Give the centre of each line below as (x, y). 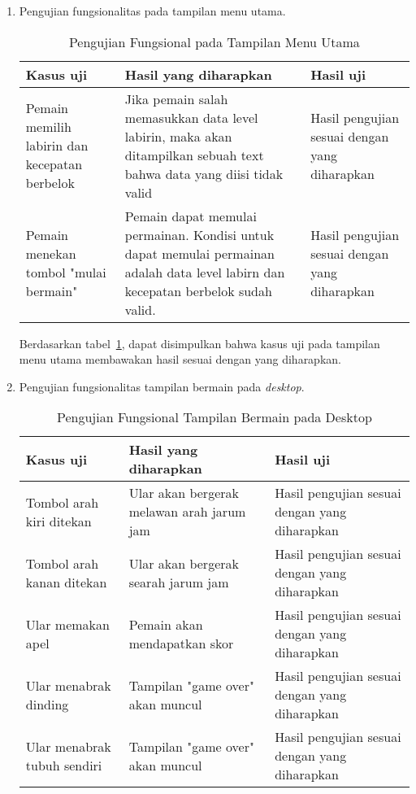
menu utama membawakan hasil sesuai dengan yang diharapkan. (180, 359)
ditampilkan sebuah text (194, 155)
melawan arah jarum (187, 512)
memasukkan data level (191, 117)
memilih (48, 127)
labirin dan (57, 146)
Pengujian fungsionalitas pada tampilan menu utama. (152, 11)
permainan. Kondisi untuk (199, 234)
